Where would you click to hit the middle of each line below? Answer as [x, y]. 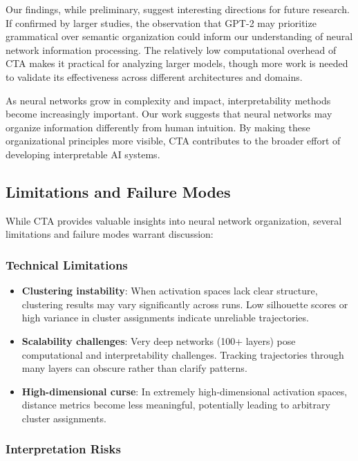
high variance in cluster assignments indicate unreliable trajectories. [165, 318]
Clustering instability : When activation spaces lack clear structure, [170, 291]
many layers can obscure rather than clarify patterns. [134, 368]
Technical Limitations [67, 264]
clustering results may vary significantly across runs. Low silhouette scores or [185, 304]
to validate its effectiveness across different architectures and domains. [154, 76]
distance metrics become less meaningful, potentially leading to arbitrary [176, 405]
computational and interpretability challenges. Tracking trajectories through [183, 354]
